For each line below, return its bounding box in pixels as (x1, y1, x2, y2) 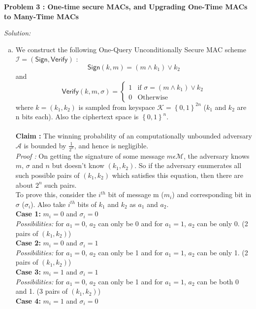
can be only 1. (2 (197, 247, 248, 257)
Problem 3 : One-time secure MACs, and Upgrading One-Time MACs (4, 1, 248, 11)
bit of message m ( (108, 189, 164, 200)
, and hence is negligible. (74, 140, 149, 150)
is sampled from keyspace (78, 102, 155, 112)
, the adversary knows (183, 150, 250, 161)
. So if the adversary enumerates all (134, 160, 242, 171)
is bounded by (24, 140, 66, 150)
